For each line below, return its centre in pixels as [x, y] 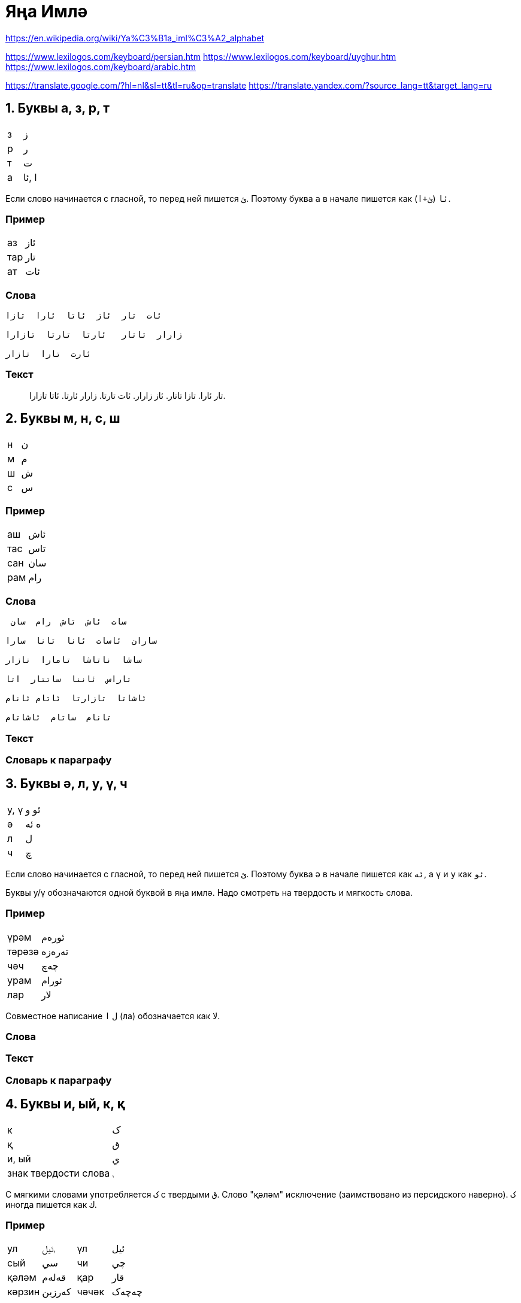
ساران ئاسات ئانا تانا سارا [81, 641]
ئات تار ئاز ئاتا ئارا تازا [84, 316]
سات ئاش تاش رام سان [69, 622]
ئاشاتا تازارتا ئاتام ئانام [76, 699]
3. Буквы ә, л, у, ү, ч [66, 784]
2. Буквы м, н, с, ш [63, 419]
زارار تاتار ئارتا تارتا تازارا [94, 335]
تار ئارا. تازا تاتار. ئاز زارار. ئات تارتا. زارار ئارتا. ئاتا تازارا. [128, 395]
